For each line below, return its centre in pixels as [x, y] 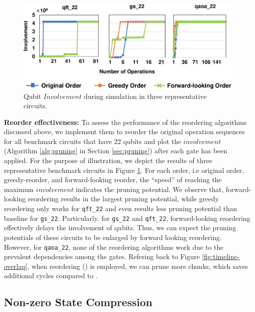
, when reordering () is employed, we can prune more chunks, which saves [138, 266]
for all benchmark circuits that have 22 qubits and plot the [93, 141]
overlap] [16, 266]
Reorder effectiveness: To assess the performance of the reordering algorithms [125, 122]
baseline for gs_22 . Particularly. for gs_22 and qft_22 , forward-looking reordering [127, 218]
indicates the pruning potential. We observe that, [150, 189]
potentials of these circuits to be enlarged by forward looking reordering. [113, 237]
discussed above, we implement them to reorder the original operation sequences [125, 132]
